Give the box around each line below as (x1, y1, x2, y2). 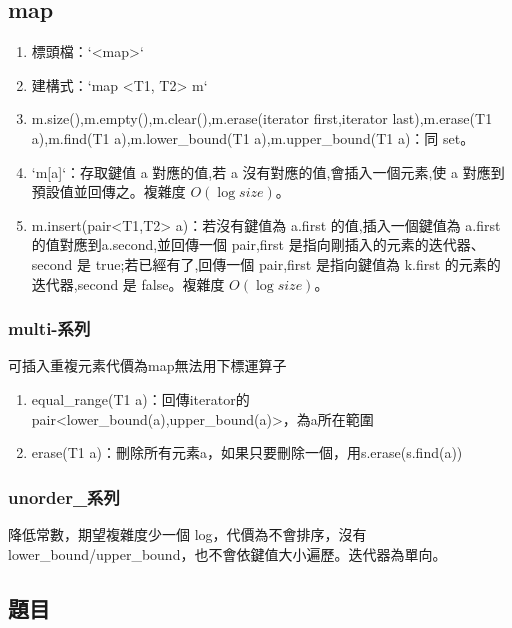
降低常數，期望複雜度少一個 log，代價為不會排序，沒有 (8, 523, 367, 544)
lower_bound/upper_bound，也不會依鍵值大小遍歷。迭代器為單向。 (8, 543, 447, 564)
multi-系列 (8, 316, 91, 341)
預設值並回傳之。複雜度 (31, 181, 186, 202)
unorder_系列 (8, 484, 120, 509)
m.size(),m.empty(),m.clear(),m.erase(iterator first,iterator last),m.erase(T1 (31, 108, 493, 129)
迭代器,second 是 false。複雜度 (31, 273, 225, 294)
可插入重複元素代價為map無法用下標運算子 (8, 355, 287, 376)
